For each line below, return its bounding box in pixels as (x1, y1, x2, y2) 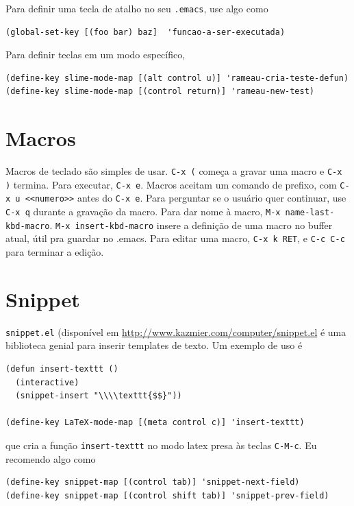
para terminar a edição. (5, 245, 104, 259)
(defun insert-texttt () (5, 364, 118, 374)
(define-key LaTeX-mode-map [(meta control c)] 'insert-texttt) (5, 418, 305, 428)
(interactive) (15, 377, 79, 387)
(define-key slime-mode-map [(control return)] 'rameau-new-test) (5, 86, 315, 97)
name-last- (285, 208, 335, 218)
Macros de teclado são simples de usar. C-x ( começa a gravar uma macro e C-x (5, 164, 342, 178)
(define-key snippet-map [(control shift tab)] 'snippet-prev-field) (5, 490, 329, 501)
